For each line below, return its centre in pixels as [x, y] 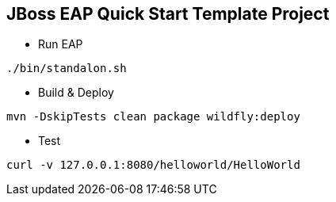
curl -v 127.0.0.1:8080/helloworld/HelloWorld [153, 165]
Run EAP [61, 44]
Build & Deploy [76, 93]
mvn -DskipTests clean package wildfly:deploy [153, 117]
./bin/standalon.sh [67, 69]
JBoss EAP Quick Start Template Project [168, 14]
